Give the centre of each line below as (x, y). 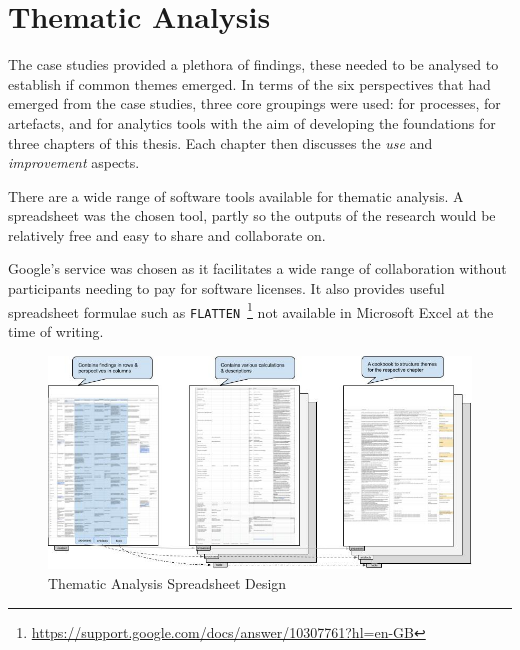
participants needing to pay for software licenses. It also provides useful (226, 288)
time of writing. (56, 330)
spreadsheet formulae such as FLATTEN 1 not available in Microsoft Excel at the (251, 310)
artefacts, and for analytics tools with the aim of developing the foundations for (252, 122)
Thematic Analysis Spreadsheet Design (167, 583)
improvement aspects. (74, 162)
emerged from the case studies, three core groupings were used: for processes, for (254, 103)
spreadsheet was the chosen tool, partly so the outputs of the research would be (252, 215)
